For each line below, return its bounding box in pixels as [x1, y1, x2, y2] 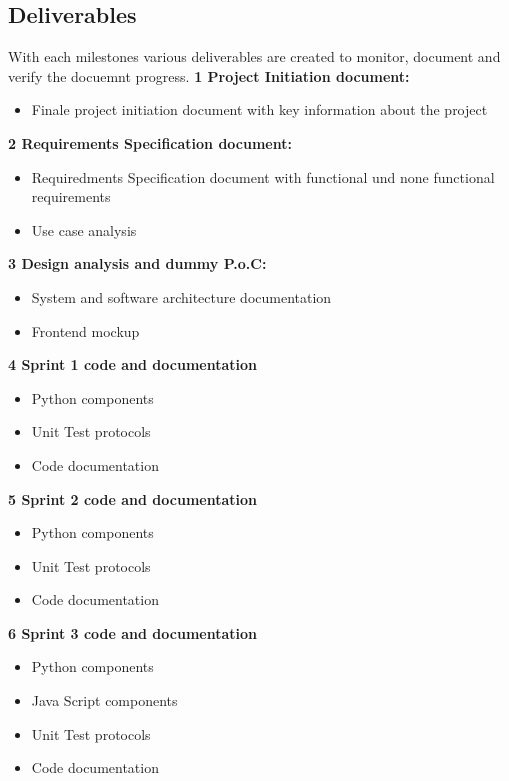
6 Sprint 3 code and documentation [8, 622, 257, 643]
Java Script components [31, 690, 178, 711]
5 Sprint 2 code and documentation [8, 488, 257, 509]
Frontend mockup [31, 320, 140, 341]
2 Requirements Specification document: [8, 132, 292, 153]
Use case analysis [31, 219, 137, 240]
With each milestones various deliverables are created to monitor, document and [8, 46, 501, 67]
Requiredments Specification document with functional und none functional [31, 166, 495, 187]
